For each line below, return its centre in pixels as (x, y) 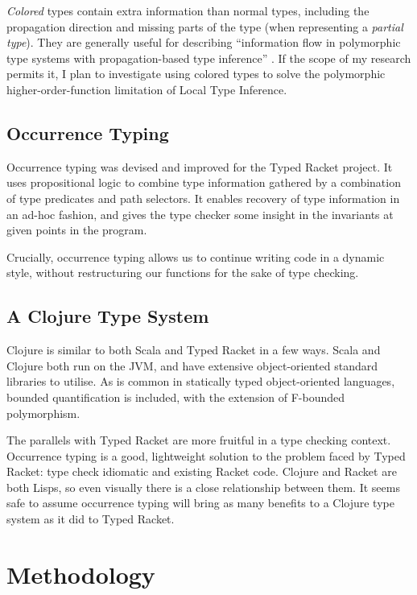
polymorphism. (43, 413)
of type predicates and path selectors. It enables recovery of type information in (203, 198)
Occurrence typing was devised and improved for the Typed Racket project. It (200, 166)
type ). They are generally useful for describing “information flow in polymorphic (204, 42)
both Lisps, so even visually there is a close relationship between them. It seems (203, 487)
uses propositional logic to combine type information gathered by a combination (204, 182)
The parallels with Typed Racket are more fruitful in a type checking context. (199, 440)
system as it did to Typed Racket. (91, 519)
